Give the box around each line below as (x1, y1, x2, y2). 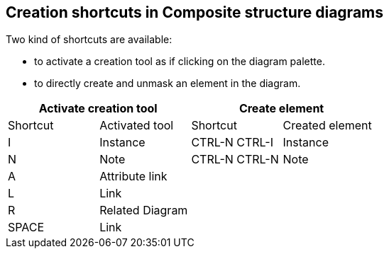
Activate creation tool (38, 101, 158, 116)
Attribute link (99, 169, 168, 184)
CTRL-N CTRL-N (191, 152, 279, 167)
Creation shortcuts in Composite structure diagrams (6, 4, 383, 21)
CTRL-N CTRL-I (191, 135, 273, 150)
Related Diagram (99, 203, 188, 218)
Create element (239, 101, 324, 116)
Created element (283, 118, 372, 133)
